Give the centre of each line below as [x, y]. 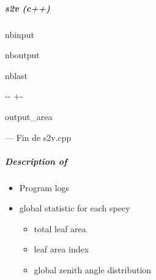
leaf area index [61, 249]
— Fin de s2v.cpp [38, 137]
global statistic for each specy [75, 208]
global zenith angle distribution [93, 270]
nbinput [20, 34]
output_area [29, 116]
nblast [17, 75]
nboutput [22, 55]
